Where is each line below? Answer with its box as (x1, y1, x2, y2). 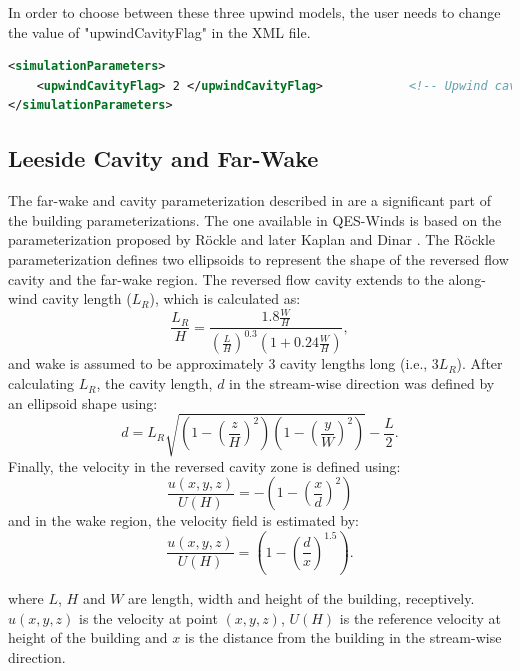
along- (448, 268, 486, 289)
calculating (8, 373, 75, 394)
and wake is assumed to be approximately (8, 353, 264, 374)
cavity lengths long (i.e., (280, 353, 428, 374)
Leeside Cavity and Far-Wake (8, 143, 319, 174)
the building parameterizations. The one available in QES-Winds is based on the (8, 209, 502, 230)
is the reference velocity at (339, 607, 501, 628)
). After (456, 353, 503, 374)
